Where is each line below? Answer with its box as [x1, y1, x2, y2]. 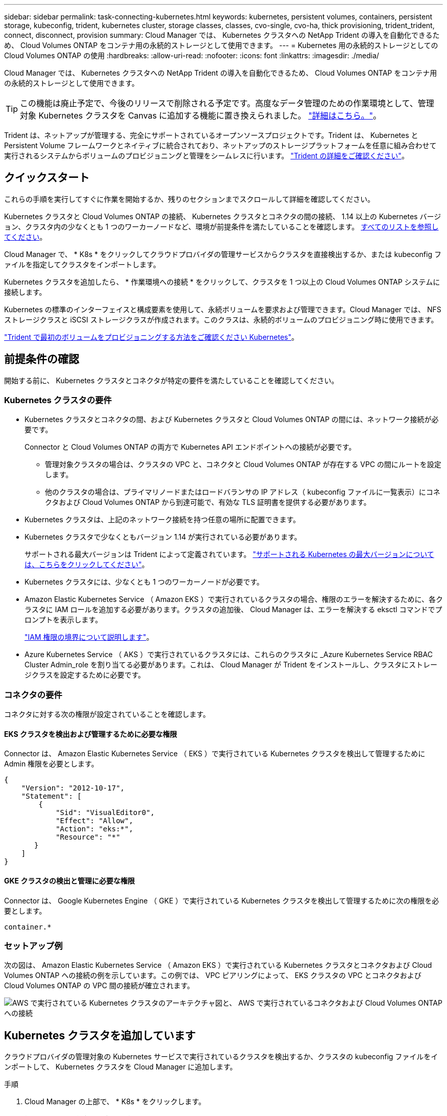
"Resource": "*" [56, 833, 120, 842]
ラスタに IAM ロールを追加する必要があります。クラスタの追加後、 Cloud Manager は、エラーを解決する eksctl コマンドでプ [24, 605, 442, 614]
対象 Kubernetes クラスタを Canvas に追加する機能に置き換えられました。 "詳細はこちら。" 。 [20, 110, 382, 121]
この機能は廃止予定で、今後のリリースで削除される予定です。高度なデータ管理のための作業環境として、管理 [20, 98, 434, 108]
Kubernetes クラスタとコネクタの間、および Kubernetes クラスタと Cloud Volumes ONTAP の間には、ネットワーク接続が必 [24, 415, 439, 424]
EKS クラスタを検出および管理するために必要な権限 [4, 729, 177, 738]
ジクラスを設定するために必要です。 [24, 670, 145, 680]
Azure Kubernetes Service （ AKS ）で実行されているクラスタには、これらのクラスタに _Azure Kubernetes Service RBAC [24, 650, 433, 659]
